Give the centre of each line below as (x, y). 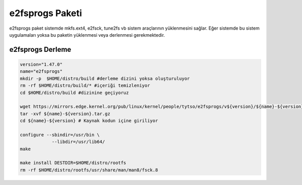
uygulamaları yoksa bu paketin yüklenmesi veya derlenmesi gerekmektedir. (87, 35)
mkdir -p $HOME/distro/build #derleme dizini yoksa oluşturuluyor (105, 78)
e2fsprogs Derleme (40, 50)
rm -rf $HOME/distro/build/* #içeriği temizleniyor (85, 86)
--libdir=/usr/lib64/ (78, 142)
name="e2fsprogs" (41, 71)
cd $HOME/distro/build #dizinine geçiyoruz (74, 92)
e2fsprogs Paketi (46, 13)
